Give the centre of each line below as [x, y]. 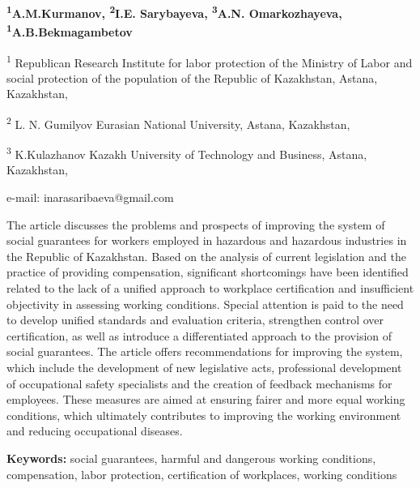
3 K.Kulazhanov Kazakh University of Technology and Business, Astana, [187, 153]
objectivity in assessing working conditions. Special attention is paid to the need [205, 304]
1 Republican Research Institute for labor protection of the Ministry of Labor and [210, 61]
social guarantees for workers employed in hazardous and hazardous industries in [207, 240]
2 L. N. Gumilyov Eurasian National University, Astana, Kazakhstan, [178, 122]
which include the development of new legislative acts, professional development [204, 367]
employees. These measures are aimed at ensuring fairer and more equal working [206, 399]
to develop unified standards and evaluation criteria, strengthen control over [195, 320]
